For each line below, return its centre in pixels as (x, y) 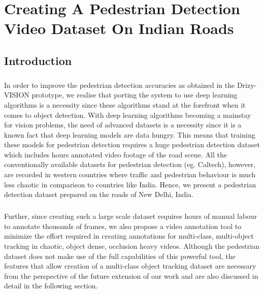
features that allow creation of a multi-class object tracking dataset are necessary (130, 266)
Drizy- (247, 85)
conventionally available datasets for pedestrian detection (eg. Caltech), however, (130, 164)
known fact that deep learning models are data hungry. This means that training (130, 134)
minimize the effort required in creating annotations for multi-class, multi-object (129, 236)
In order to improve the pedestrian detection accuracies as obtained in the (120, 85)
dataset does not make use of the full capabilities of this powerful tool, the (120, 256)
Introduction (38, 60)
